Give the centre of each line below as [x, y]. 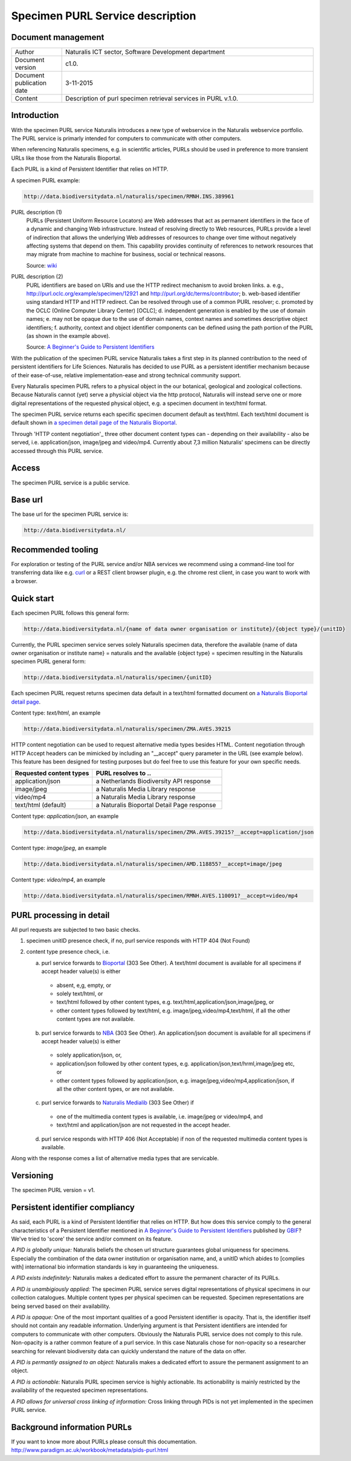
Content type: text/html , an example [56, 713]
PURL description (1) [37, 212]
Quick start [33, 599]
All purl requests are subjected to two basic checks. [76, 929]
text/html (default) [40, 805]
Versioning [32, 1176]
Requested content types [52, 773]
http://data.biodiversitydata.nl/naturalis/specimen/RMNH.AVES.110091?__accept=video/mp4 [161, 896]
